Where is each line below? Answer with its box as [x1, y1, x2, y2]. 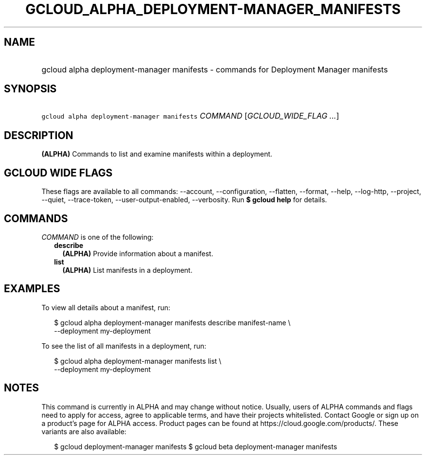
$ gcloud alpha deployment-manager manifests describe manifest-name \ [54, 318, 291, 327]
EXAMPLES [4, 282, 60, 295]
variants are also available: [41, 427, 126, 436]
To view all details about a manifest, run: [41, 303, 171, 312]
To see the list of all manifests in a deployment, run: [41, 341, 207, 350]
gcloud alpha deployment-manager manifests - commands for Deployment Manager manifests [41, 64, 388, 74]
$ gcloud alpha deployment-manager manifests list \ [54, 356, 222, 365]
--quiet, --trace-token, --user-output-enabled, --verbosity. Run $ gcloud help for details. [41, 195, 327, 204]
